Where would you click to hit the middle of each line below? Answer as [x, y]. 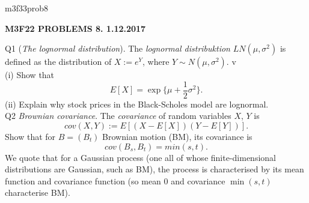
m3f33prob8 [27, 8]
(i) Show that [30, 75]
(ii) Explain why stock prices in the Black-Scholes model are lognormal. [137, 104]
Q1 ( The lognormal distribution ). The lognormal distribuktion [118, 48]
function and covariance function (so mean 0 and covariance [115, 180]
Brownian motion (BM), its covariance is [177, 137]
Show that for [30, 137]
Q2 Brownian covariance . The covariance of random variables [118, 116]
